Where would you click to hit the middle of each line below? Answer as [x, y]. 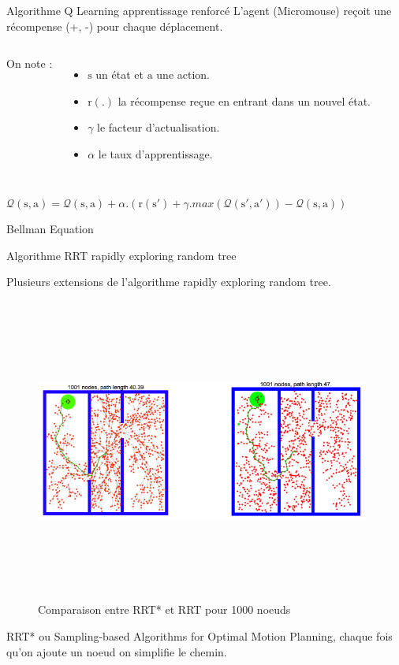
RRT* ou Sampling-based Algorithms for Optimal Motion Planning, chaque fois [199, 636]
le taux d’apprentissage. [155, 153]
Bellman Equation [50, 229]
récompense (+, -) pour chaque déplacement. [115, 26]
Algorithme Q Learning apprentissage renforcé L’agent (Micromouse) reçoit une [199, 10]
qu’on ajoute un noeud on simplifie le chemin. [117, 651]
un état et [119, 74]
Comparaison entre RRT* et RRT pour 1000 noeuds [164, 609]
